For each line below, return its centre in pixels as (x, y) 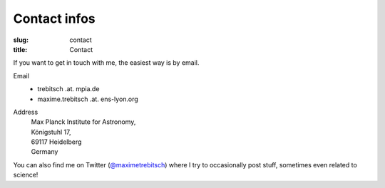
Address (26, 112)
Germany (45, 152)
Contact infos (54, 19)
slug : (21, 40)
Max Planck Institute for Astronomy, (83, 122)
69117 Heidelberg (56, 142)
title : (20, 49)
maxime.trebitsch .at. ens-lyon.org (88, 99)
